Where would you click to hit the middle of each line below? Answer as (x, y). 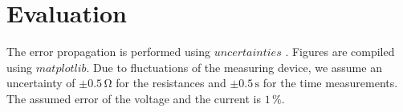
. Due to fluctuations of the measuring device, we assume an (234, 67)
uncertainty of (41, 83)
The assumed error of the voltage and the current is (134, 98)
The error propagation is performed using (108, 52)
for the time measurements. (330, 83)
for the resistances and (171, 83)
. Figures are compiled (340, 52)
